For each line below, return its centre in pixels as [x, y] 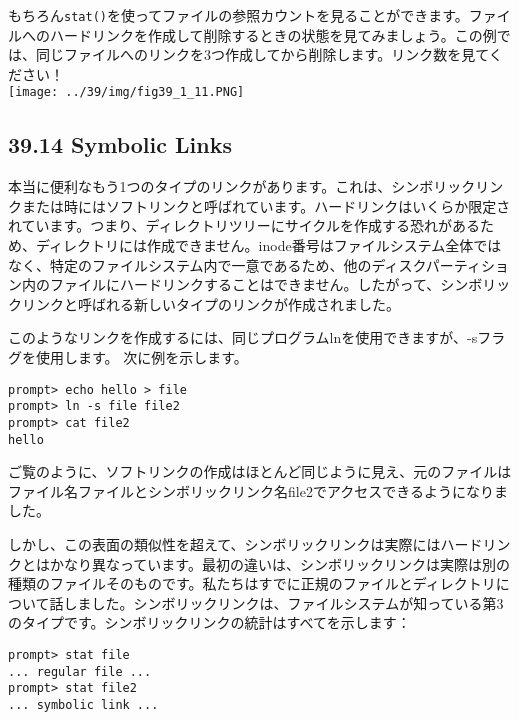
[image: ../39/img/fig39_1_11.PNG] [126, 92]
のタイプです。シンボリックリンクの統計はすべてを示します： [209, 622]
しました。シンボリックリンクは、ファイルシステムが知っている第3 [283, 602]
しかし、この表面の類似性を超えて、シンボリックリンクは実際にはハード [245, 544]
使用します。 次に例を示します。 [141, 357]
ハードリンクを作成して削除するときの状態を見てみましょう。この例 [273, 34]
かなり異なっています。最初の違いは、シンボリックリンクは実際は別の [279, 563]
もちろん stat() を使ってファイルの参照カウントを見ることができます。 [238, 15]
